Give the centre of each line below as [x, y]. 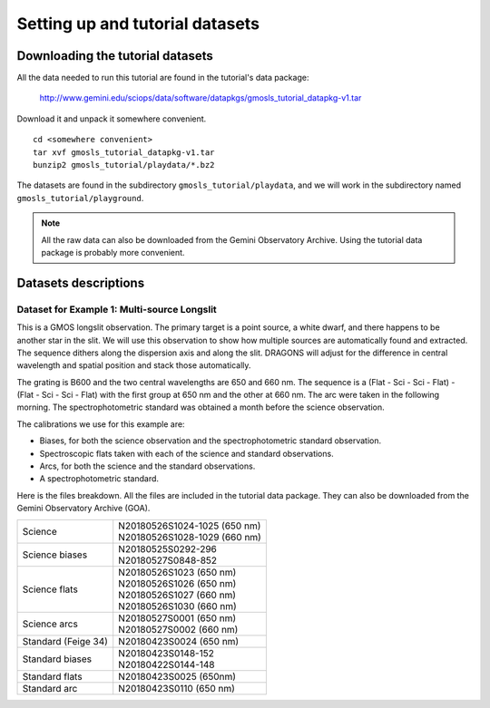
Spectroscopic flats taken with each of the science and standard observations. [187, 453]
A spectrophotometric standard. [99, 479]
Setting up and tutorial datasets [138, 24]
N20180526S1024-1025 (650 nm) [190, 526]
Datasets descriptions [81, 282]
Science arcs [50, 624]
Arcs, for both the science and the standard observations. [147, 466]
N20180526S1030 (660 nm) [178, 606]
